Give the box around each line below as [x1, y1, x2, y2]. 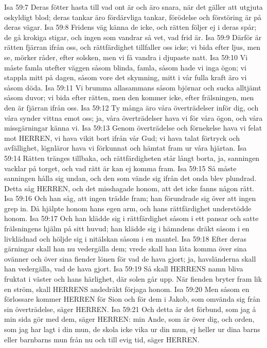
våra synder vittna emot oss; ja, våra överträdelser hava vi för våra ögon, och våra [4, 112, 263, 123]
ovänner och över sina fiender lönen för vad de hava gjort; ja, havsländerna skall [4, 253, 256, 264]
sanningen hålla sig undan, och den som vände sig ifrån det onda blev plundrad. [4, 173, 257, 184]
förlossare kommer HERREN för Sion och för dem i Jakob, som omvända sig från [4, 294, 260, 304]
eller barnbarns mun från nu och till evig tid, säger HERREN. [4, 334, 200, 344]
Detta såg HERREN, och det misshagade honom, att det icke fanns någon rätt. [4, 182, 255, 193]
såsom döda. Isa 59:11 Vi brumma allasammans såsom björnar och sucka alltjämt [4, 82, 261, 93]
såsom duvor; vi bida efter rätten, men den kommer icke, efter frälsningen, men [4, 92, 254, 103]
